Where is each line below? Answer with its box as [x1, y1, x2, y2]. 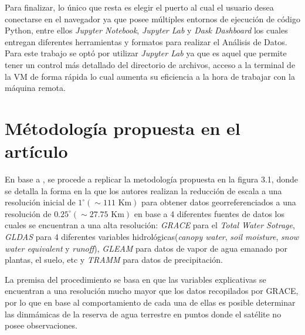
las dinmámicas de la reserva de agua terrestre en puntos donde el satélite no [5, 307, 282, 320]
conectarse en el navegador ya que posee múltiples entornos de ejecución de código [5, 12, 300, 25]
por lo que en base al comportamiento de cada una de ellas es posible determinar [5, 296, 296, 308]
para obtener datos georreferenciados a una [141, 196, 296, 208]
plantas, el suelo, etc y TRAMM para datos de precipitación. [5, 253, 223, 266]
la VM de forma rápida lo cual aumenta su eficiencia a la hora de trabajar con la [5, 70, 295, 82]
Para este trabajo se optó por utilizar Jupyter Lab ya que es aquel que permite [5, 47, 287, 59]
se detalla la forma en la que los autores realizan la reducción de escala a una [5, 184, 282, 197]
